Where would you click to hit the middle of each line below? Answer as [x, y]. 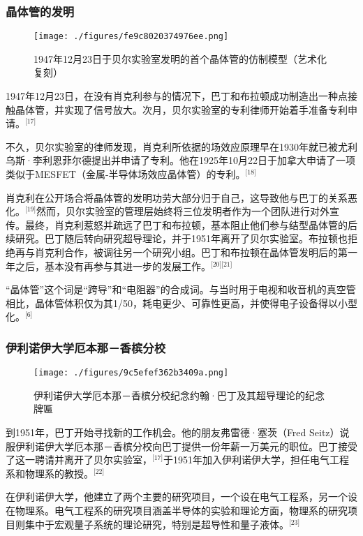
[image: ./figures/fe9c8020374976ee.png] [131, 37]
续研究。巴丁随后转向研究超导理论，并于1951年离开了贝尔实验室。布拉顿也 [177, 238]
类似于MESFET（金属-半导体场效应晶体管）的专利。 [126, 174]
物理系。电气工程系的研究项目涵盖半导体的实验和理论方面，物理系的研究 [181, 510]
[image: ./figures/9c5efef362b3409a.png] [131, 373]
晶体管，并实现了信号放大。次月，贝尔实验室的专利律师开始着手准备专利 [181, 109]
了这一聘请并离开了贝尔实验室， [79, 460]
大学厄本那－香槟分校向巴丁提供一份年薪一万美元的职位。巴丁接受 [206, 446]
